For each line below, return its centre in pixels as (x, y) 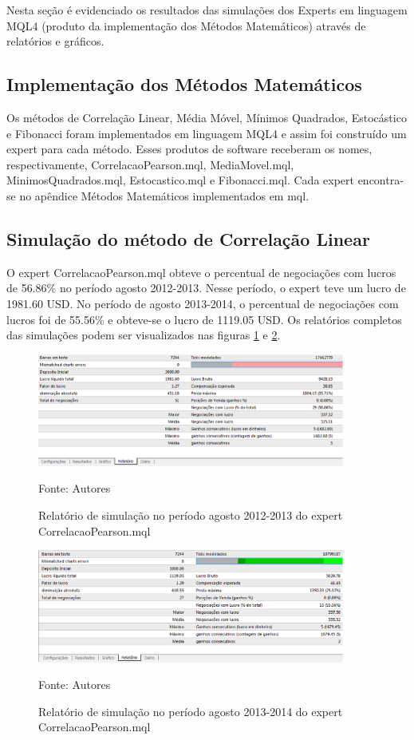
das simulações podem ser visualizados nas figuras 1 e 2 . (144, 335)
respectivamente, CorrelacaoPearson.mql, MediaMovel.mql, (150, 164)
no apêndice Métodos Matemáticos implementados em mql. (164, 195)
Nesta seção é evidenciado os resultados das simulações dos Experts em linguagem (207, 10)
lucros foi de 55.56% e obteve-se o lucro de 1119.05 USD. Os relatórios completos (204, 319)
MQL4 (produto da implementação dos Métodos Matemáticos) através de (186, 25)
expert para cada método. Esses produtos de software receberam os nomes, (189, 149)
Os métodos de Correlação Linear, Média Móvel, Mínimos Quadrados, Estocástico (207, 117)
